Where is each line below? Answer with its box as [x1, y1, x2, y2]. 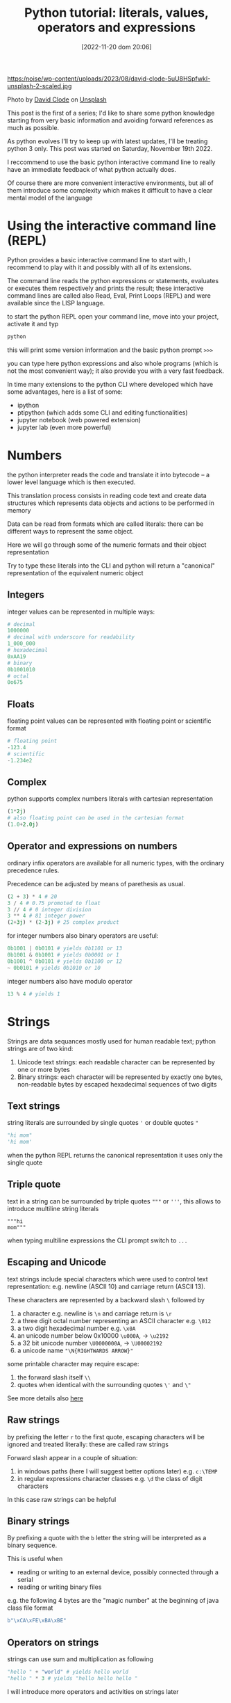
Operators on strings [7, 1636, 99, 1648]
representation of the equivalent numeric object [7, 568, 144, 577]
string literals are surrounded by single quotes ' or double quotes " [7, 1119, 199, 1127]
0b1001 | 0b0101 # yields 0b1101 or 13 [7, 945, 123, 952]
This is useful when [7, 1555, 63, 1563]
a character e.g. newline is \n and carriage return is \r [17, 1309, 172, 1318]
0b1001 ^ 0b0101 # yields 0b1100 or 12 [7, 958, 123, 965]
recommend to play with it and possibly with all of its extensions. [7, 263, 192, 271]
